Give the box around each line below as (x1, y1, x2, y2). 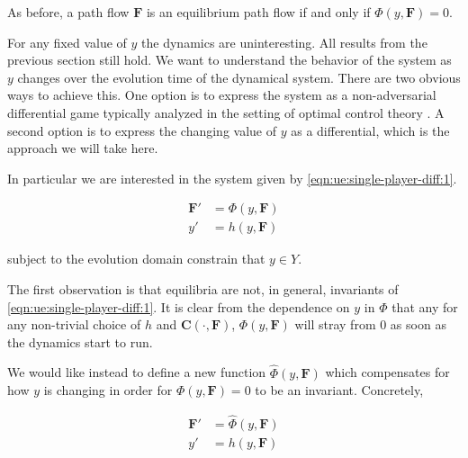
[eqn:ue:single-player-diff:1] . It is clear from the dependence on (7, 297, 350, 316)
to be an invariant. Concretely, (255, 381, 424, 400)
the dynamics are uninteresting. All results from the (141, 32, 427, 51)
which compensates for (325, 363, 450, 382)
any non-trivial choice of (7, 315, 141, 334)
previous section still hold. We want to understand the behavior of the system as (7, 50, 452, 69)
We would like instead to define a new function (7, 363, 266, 382)
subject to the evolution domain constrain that (7, 249, 265, 268)
